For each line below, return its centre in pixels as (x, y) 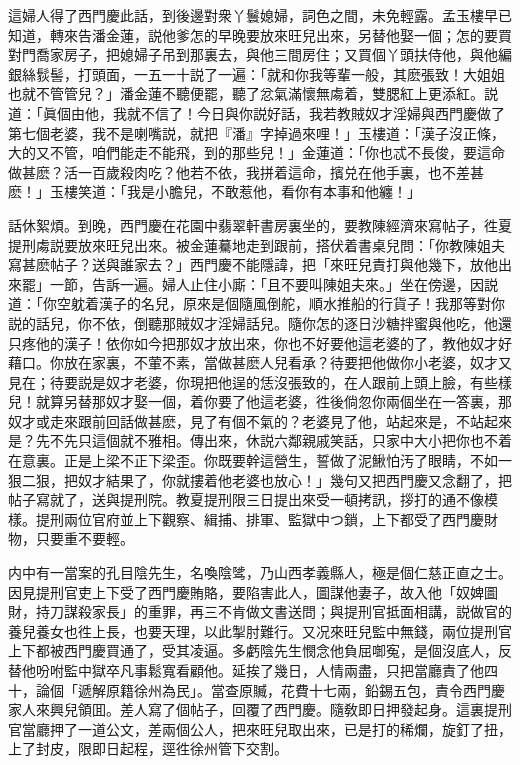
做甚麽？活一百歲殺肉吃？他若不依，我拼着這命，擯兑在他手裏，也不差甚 (246, 171)
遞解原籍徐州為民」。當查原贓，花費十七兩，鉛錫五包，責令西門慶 (291, 689)
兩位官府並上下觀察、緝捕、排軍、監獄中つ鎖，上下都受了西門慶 (273, 518)
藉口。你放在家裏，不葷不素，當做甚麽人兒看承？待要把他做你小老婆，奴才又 (260, 362)
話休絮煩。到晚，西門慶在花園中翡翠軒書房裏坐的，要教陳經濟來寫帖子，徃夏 (260, 224)
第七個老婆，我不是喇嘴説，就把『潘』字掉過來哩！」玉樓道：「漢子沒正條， (256, 132)
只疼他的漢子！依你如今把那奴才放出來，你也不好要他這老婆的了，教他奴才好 (260, 342)
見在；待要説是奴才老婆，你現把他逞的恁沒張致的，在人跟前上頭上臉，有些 (253, 381)
